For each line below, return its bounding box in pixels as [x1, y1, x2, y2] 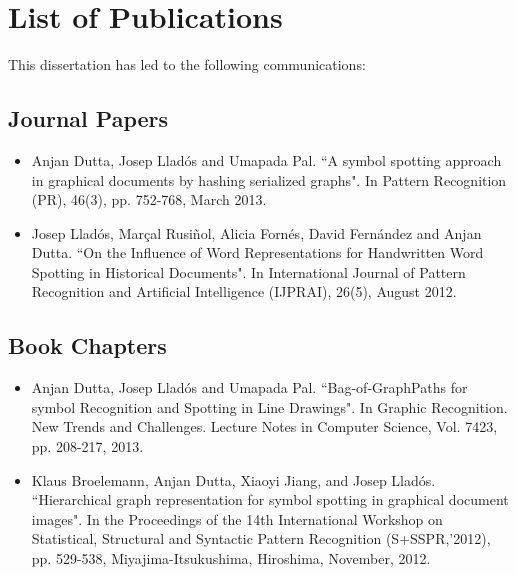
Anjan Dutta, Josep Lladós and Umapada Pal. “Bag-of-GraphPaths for [31, 377, 468, 398]
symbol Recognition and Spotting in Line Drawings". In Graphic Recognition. [31, 396, 508, 417]
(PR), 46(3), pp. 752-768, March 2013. [31, 189, 267, 210]
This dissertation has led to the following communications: [8, 54, 366, 75]
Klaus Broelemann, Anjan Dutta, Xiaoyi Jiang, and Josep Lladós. [31, 469, 436, 490]
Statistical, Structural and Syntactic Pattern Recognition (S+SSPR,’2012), [31, 528, 491, 549]
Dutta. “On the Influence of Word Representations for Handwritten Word [31, 242, 484, 263]
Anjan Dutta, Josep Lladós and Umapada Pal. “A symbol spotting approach [31, 149, 502, 170]
